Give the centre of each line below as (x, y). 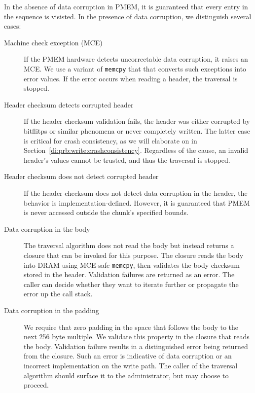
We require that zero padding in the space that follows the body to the (131, 327)
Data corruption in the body (47, 229)
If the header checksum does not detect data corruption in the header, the (136, 193)
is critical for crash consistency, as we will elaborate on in (110, 140)
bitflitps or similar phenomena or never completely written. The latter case (137, 131)
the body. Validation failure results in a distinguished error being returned (136, 346)
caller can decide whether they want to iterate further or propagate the (131, 284)
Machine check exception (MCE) (53, 42)
